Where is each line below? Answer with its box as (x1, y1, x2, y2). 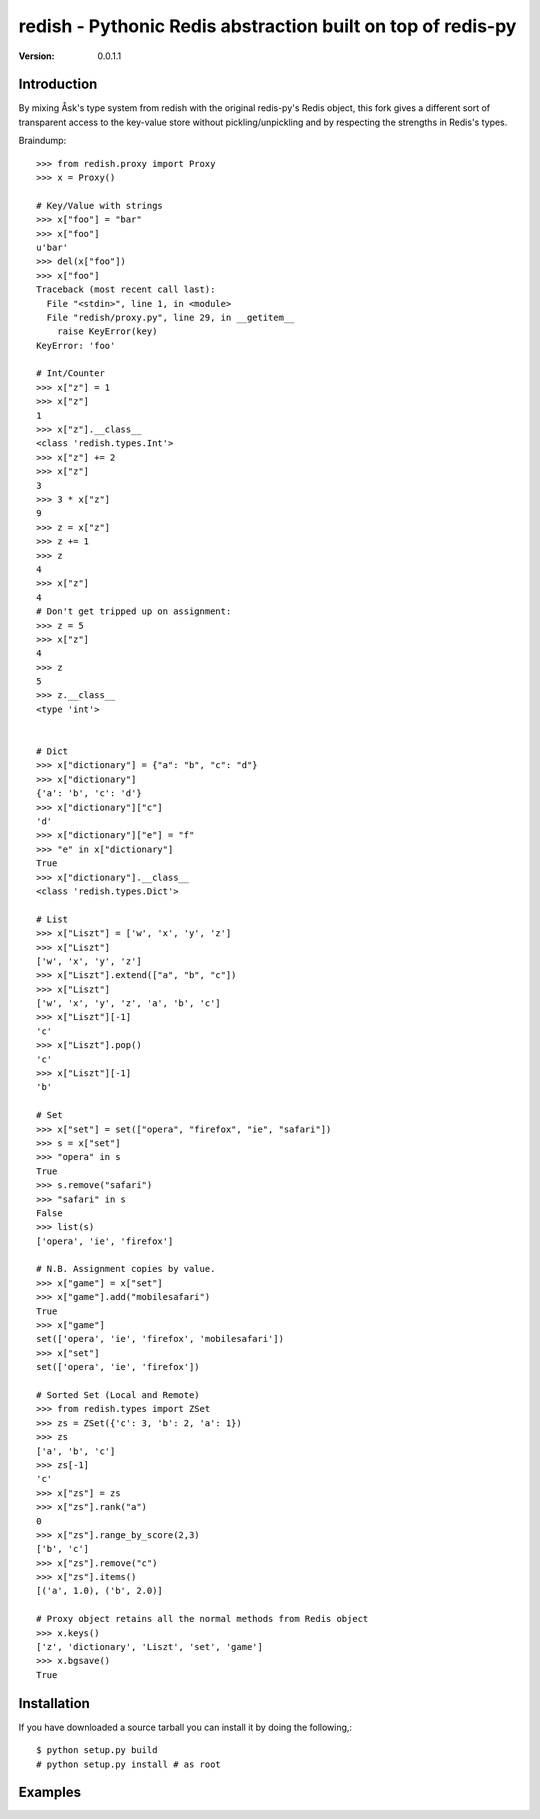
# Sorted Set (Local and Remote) (36, 1390, 200, 1400)
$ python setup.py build (36, 1745, 158, 1756)
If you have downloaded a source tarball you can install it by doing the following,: (18, 1721, 353, 1733)
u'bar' (36, 241, 69, 253)
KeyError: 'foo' (36, 340, 116, 351)
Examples (18, 1784, 82, 1801)
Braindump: (18, 135, 67, 147)
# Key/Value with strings (36, 200, 164, 211)
